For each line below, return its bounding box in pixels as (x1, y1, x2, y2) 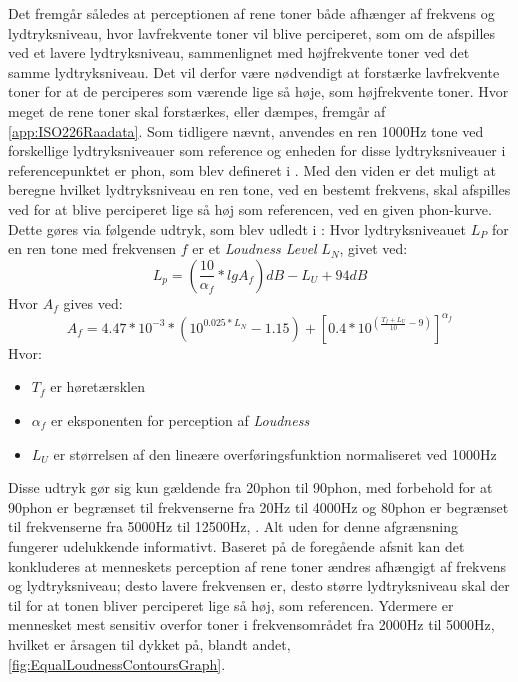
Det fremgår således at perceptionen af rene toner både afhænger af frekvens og (8, 3, 495, 23)
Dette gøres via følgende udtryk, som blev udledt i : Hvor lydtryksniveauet (8, 218, 466, 239)
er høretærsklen (50, 376, 145, 397)
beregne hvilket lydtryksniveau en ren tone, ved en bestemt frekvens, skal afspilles (8, 179, 511, 200)
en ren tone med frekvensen (8, 238, 177, 259)
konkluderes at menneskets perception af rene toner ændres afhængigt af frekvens (8, 555, 507, 576)
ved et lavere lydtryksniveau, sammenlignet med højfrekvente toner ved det (8, 42, 470, 63)
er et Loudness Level (192, 238, 317, 259)
